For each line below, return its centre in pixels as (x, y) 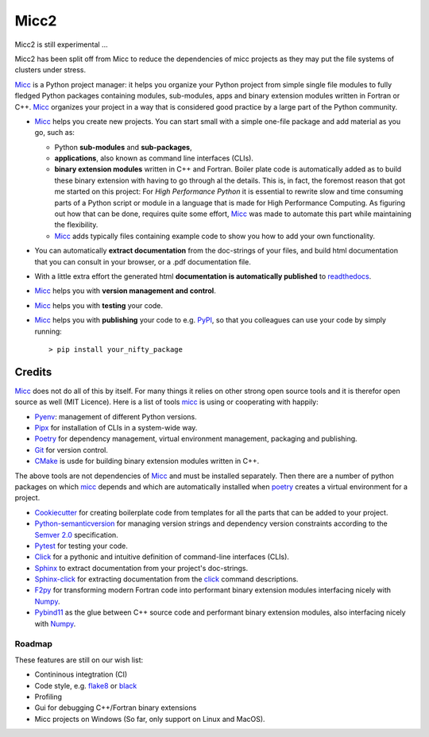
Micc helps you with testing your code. (99, 305)
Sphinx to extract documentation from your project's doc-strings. (141, 568)
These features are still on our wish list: (79, 660)
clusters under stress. (50, 70)
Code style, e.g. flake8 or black (86, 685)
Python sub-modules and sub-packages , (123, 147)
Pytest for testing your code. (81, 546)
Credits (33, 372)
